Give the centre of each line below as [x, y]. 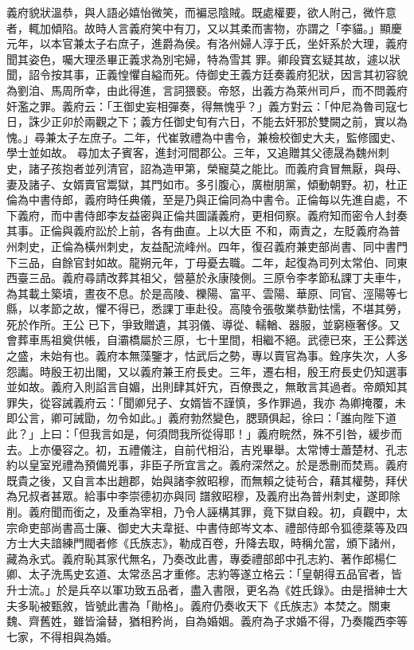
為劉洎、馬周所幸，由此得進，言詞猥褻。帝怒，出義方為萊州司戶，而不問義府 [207, 90]
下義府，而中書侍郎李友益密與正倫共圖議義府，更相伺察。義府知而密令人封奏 [207, 215]
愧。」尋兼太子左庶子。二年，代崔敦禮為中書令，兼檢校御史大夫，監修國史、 [204, 137]
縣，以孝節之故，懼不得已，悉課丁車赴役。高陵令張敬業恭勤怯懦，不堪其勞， [207, 309]
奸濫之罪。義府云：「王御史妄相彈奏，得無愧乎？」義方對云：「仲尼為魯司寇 [201, 106]
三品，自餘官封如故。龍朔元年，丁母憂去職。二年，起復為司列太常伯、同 [207, 262]
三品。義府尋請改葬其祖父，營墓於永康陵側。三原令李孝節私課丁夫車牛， [218, 278]
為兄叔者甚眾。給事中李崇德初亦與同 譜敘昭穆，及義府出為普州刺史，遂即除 [203, 496]
